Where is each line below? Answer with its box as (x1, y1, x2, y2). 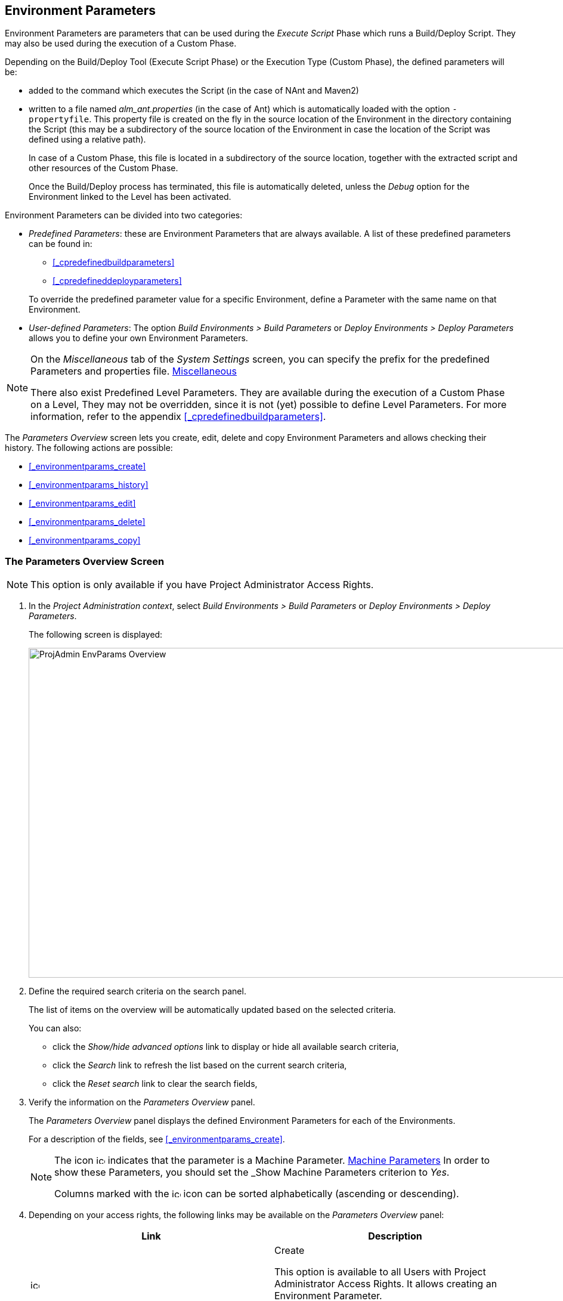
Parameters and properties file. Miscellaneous (30, 365, 237, 378)
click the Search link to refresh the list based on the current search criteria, (52, 1060, 347, 1071)
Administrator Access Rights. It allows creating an (274, 1278, 497, 1290)
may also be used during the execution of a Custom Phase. (5, 38, 237, 49)
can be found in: (29, 239, 92, 249)
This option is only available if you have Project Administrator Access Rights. (30, 579, 374, 591)
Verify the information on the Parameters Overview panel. (29, 1097, 255, 1108)
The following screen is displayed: (29, 629, 163, 640)
